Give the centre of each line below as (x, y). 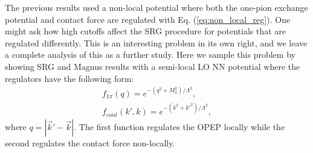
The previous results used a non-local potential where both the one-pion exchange (156, 7)
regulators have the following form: (69, 78)
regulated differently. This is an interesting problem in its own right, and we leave (156, 42)
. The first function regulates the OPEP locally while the (179, 127)
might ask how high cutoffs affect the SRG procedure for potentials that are (145, 31)
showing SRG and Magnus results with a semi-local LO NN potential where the (153, 66)
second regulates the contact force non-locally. (90, 143)
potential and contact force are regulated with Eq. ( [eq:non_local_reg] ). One (148, 19)
